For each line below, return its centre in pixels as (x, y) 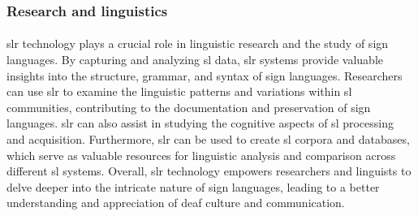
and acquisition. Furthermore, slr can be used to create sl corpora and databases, (208, 139)
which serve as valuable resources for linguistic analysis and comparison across (201, 155)
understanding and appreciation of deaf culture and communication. (176, 203)
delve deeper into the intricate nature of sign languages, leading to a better (193, 186)
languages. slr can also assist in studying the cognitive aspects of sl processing (200, 123)
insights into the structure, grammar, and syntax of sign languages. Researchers (205, 75)
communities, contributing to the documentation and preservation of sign (189, 107)
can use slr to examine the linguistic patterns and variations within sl (179, 91)
